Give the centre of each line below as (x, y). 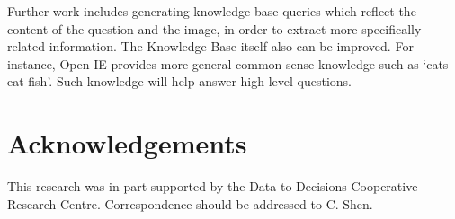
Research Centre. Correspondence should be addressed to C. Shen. (190, 203)
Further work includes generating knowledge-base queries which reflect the (212, 11)
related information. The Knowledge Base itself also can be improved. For (210, 46)
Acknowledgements (127, 143)
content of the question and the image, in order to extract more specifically (214, 28)
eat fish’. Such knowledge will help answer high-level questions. (180, 81)
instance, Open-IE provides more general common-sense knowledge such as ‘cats (228, 63)
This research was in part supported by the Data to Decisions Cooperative (213, 186)
